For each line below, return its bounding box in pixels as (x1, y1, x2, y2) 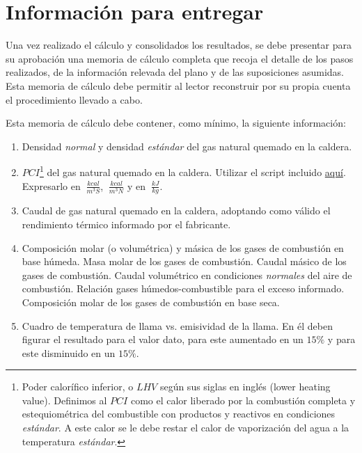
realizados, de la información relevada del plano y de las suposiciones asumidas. (6, 65, 344, 79)
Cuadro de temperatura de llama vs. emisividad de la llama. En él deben (22, 318, 333, 333)
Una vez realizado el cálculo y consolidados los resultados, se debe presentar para (6, 38, 352, 52)
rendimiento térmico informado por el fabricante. (22, 216, 231, 231)
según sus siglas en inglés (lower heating (159, 379, 331, 394)
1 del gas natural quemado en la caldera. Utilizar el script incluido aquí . (39, 163, 346, 179)
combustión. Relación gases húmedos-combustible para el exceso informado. (22, 281, 345, 296)
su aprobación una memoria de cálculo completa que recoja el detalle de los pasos (6, 51, 354, 65)
